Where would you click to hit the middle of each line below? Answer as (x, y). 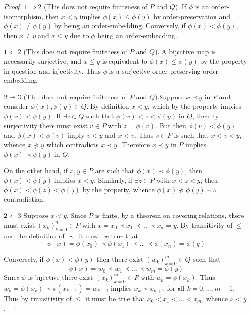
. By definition (108, 106)
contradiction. (25, 199)
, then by (206, 115)
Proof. (13, 6)
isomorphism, (24, 16)
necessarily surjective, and (43, 61)
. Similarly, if (113, 180)
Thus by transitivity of (38, 298)
